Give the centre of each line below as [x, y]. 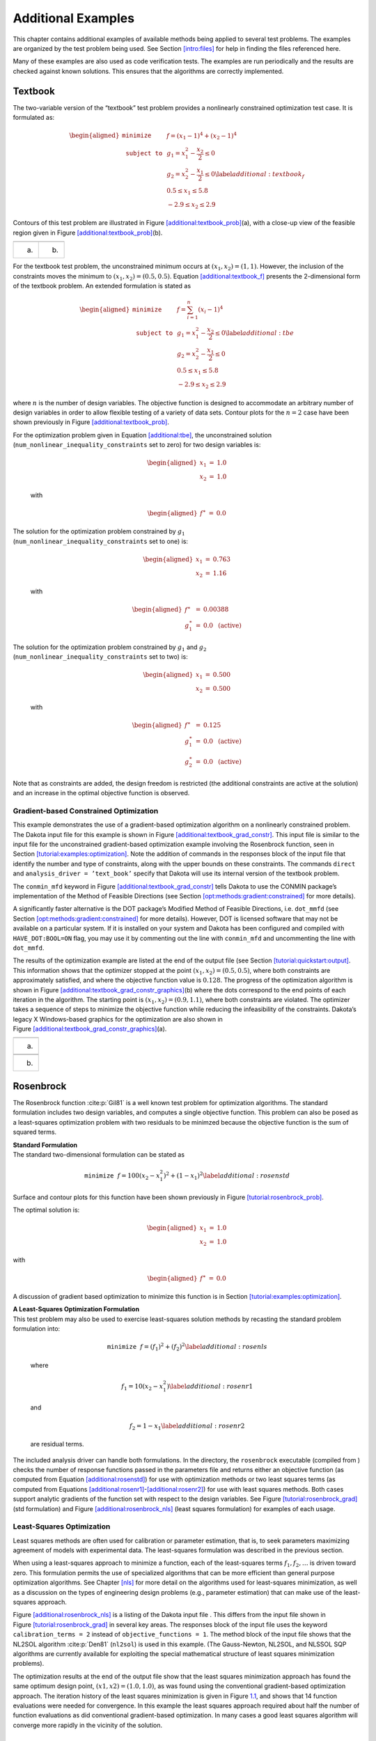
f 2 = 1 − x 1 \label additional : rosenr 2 [187, 1426]
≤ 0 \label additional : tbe [254, 333]
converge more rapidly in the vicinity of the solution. [88, 1725]
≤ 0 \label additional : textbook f [254, 175]
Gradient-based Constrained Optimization [86, 811]
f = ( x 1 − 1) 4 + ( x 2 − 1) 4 [201, 135]
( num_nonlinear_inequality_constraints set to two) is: [100, 657]
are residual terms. [57, 1444]
